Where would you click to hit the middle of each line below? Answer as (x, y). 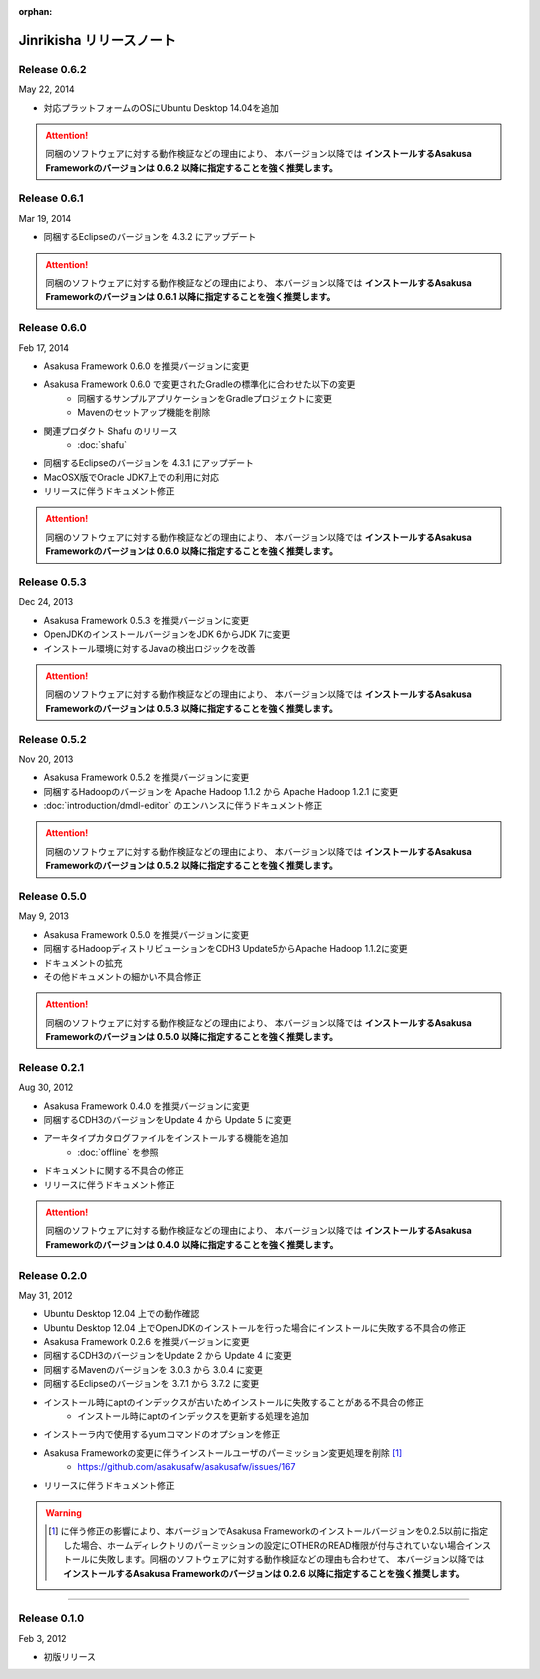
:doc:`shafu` (102, 444)
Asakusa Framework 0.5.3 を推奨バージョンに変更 (146, 620)
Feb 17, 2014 (44, 347)
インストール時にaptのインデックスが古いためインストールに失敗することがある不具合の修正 (234, 1402)
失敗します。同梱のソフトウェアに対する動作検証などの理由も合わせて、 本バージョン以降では (291, 1559)
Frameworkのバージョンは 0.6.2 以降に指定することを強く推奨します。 (192, 167)
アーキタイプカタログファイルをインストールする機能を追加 (166, 1138)
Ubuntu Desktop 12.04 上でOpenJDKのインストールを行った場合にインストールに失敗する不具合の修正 (255, 1327)
